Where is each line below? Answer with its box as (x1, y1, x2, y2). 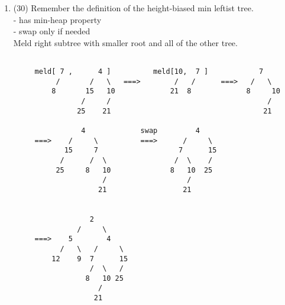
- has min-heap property (13, 13, 102, 25)
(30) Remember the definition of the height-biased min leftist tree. (13, 2, 254, 14)
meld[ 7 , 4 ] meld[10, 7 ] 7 (34, 67, 264, 76)
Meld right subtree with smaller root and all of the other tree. (13, 36, 238, 48)
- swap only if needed (13, 25, 90, 37)
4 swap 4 (81, 126, 200, 135)
